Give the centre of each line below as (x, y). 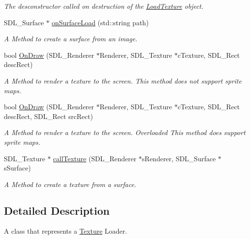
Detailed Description (57, 210)
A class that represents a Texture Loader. (66, 230)
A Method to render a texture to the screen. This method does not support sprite (123, 80)
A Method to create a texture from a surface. (70, 184)
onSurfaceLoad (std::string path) (100, 22)
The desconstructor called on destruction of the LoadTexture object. (104, 6)
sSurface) (17, 168)
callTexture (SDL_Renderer (95, 158)
